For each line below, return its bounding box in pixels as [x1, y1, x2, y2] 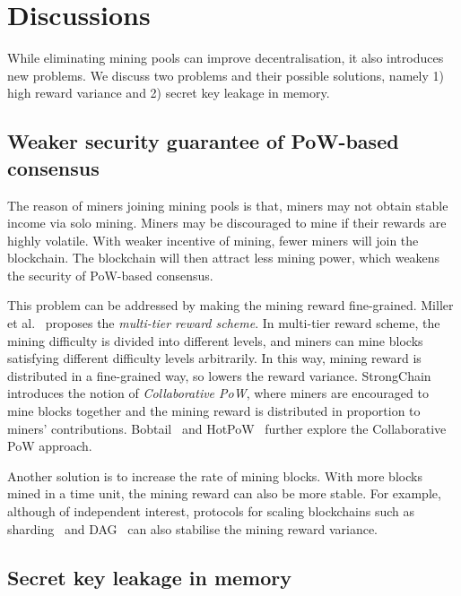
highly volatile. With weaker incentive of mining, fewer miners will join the [7, 230, 419, 249]
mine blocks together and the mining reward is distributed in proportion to [7, 402, 421, 420]
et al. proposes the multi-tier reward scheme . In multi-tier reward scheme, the [7, 314, 440, 333]
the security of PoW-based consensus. [7, 265, 213, 284]
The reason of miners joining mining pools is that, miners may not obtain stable [7, 195, 448, 214]
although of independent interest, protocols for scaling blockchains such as [7, 502, 415, 520]
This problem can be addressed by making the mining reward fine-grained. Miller [7, 296, 454, 315]
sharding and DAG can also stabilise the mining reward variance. [7, 519, 378, 538]
